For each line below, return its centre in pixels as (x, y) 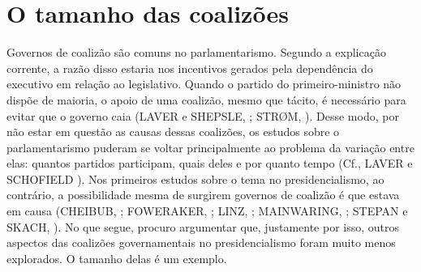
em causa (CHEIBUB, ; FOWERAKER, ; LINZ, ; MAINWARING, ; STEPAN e (207, 211)
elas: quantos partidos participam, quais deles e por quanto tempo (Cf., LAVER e (210, 163)
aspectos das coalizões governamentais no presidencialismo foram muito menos (201, 242)
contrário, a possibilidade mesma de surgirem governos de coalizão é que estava (203, 195)
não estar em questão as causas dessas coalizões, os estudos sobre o (173, 132)
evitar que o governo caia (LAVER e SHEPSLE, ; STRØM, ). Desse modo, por (203, 115)
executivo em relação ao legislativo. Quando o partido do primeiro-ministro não (204, 84)
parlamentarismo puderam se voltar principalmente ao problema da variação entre (210, 147)
